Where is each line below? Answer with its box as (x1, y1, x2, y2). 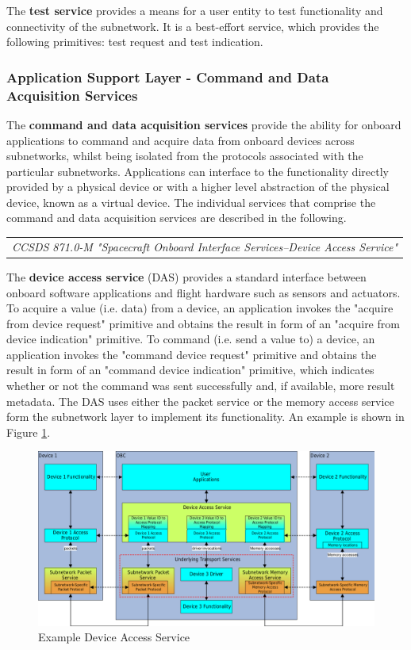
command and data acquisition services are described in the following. (6, 209, 347, 226)
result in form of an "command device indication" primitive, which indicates (6, 361, 375, 378)
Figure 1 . (6, 423, 51, 440)
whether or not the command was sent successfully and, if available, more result (6, 377, 395, 394)
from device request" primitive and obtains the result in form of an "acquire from (6, 315, 400, 331)
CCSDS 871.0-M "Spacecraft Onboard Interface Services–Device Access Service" (12, 238, 398, 254)
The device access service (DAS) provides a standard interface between (6, 268, 367, 285)
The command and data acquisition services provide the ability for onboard (6, 116, 401, 132)
